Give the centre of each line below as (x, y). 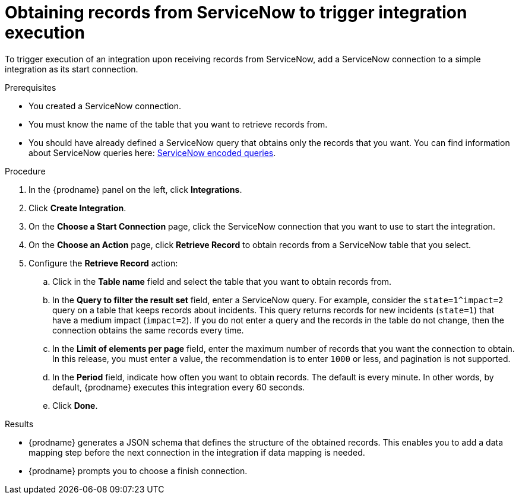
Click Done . (75, 405)
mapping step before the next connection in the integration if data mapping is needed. (197, 452)
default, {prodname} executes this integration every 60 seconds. (179, 387)
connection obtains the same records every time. (148, 330)
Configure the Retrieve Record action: (103, 263)
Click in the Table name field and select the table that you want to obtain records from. (222, 281)
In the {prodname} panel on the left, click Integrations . (135, 189)
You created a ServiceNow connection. (105, 106)
